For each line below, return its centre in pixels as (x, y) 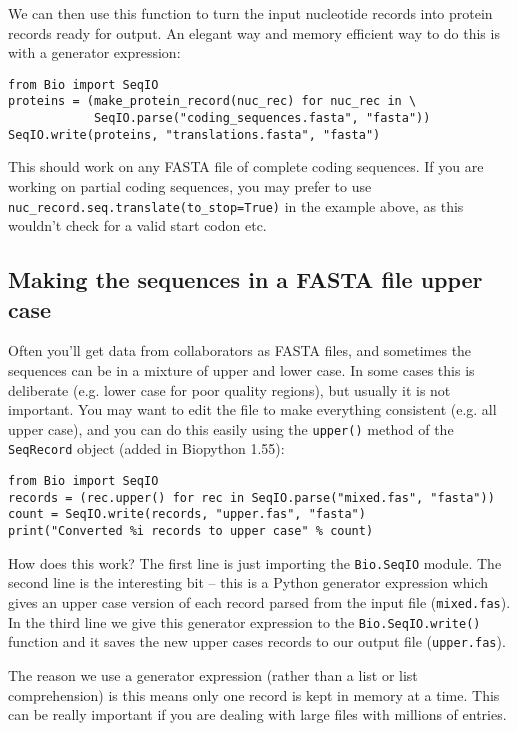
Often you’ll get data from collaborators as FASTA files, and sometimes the (240, 350)
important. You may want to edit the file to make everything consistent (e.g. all (252, 409)
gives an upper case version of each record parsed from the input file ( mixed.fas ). (259, 602)
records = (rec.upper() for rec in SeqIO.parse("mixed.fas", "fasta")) (251, 497)
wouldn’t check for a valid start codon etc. (137, 225)
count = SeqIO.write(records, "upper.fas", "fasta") (187, 514)
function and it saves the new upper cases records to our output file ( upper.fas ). (257, 641)
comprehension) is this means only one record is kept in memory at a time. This (254, 694)
